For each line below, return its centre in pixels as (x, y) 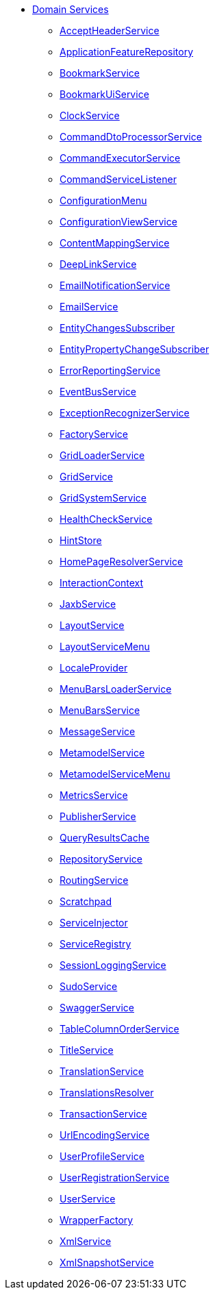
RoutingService (94, 880)
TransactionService (103, 1114)
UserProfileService (102, 1156)
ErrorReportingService (110, 370)
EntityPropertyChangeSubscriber (135, 349)
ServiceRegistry (96, 944)
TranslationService (102, 1071)
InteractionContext (102, 583)
